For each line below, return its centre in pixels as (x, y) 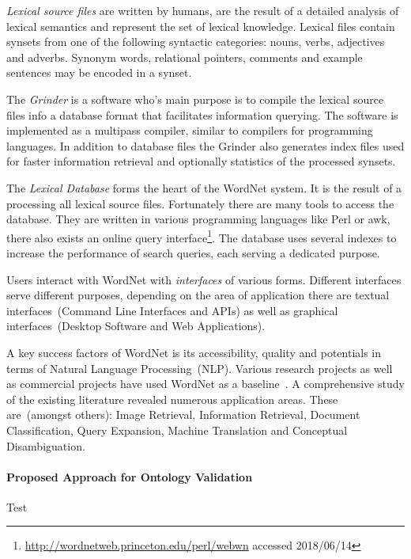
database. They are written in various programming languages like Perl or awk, (198, 219)
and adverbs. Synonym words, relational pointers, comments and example (185, 57)
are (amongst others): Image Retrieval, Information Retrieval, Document (183, 414)
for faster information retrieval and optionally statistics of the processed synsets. (201, 161)
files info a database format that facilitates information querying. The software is (202, 114)
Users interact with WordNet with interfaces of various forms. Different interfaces (204, 279)
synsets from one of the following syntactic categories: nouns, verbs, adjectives (196, 42)
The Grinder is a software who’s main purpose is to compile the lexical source (195, 99)
